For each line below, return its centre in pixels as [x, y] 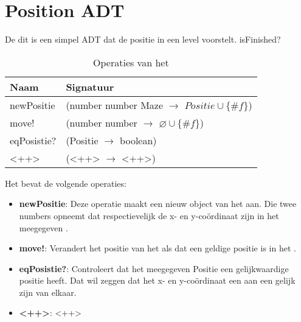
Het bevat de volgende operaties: [66, 183]
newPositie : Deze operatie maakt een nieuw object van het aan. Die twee [158, 204]
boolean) [138, 140]
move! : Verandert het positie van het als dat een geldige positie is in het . [157, 248]
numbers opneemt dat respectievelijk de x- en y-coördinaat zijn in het [149, 215]
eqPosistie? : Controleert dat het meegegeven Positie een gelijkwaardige [154, 268]
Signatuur [90, 86]
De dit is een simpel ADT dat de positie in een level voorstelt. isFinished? [143, 39]
